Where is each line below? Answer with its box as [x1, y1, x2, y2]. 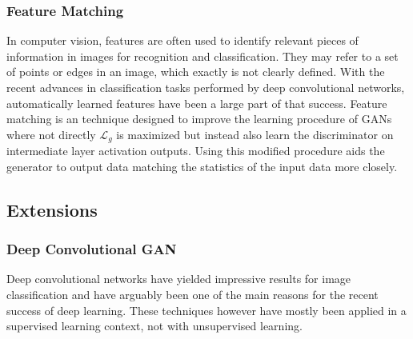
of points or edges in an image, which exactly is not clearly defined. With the [6, 63, 385, 80]
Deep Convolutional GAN [6, 239, 177, 259]
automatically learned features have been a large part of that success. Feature [6, 94, 387, 111]
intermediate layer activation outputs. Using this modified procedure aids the [6, 142, 385, 159]
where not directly [6, 126, 96, 142]
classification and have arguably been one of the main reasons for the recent [6, 286, 379, 303]
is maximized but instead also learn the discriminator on [116, 126, 394, 142]
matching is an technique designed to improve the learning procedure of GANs [6, 110, 392, 127]
